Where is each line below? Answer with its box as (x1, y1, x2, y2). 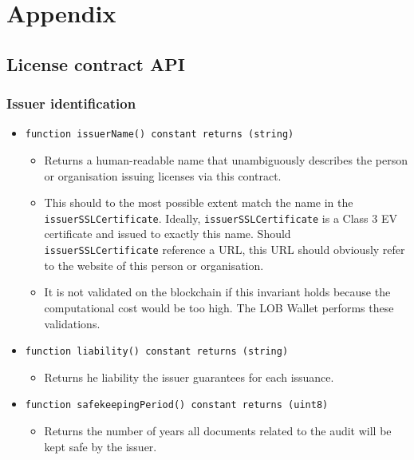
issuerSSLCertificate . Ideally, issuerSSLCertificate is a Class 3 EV (44, 209, 397, 226)
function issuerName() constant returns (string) (25, 129, 294, 141)
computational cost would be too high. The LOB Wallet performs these (44, 299, 394, 315)
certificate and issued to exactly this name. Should (44, 225, 291, 242)
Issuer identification (6, 93, 136, 113)
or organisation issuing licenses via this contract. (44, 167, 282, 184)
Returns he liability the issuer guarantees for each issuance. (44, 368, 334, 385)
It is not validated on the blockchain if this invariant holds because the (44, 284, 391, 300)
